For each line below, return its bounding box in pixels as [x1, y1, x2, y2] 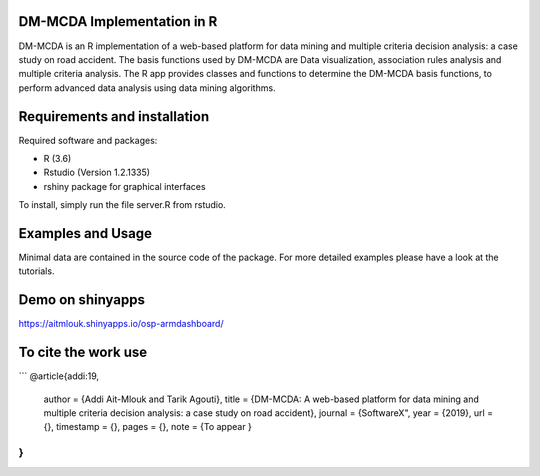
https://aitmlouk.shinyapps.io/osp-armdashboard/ [18, 318, 224, 330]
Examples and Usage [18, 225, 153, 242]
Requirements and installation [18, 108, 210, 125]
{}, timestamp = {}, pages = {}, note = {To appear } [43, 421, 252, 433]
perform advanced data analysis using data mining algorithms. [18, 81, 276, 94]
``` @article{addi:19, [18, 370, 100, 382]
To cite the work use [18, 344, 148, 361]
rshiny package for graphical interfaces [43, 180, 206, 192]
